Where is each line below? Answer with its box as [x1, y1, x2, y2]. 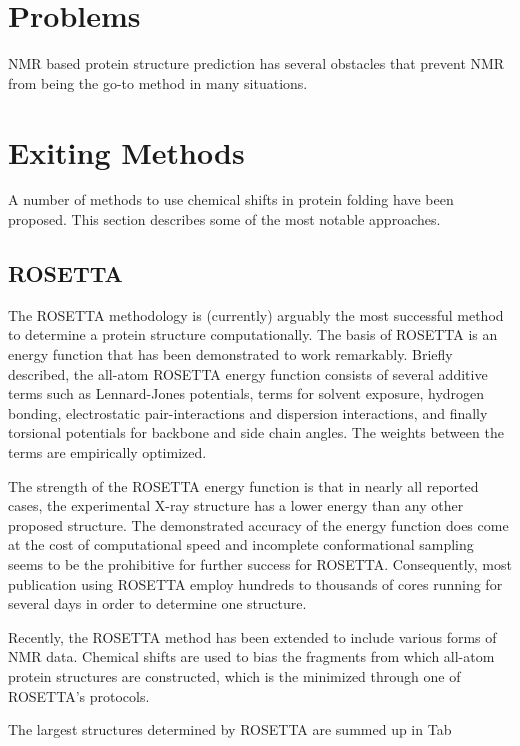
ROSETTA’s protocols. [8, 685, 150, 706]
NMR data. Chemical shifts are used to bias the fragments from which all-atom [8, 646, 495, 667]
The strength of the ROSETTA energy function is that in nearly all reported [8, 475, 479, 496]
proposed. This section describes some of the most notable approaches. [8, 209, 441, 230]
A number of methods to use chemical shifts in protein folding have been [8, 189, 454, 210]
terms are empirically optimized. [8, 441, 207, 462]
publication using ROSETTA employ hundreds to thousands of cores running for [8, 573, 503, 594]
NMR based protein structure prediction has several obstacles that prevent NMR [8, 53, 505, 74]
